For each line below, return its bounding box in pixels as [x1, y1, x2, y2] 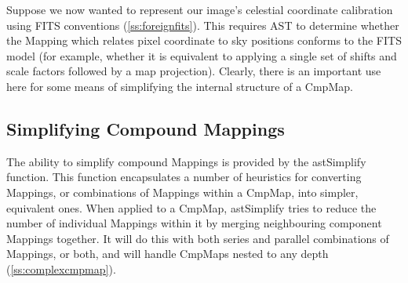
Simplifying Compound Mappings [6, 116, 285, 140]
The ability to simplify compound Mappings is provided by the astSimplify [6, 153, 366, 169]
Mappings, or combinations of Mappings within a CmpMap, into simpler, [6, 183, 359, 200]
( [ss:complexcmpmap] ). [6, 260, 116, 277]
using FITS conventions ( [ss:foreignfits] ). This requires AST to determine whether [6, 16, 399, 33]
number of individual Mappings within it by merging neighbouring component [6, 215, 382, 231]
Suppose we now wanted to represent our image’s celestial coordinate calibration [6, 2, 393, 17]
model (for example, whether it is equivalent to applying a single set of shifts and [6, 47, 397, 63]
